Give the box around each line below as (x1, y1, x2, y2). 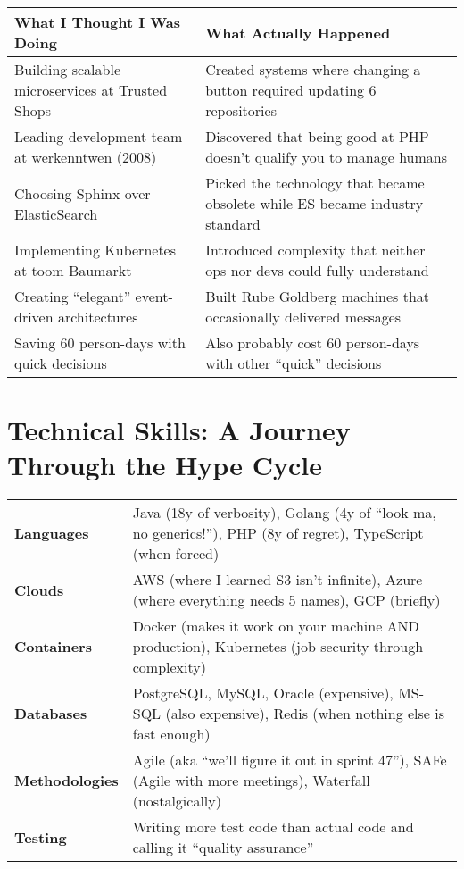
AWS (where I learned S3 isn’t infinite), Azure (132, 569, 423, 590)
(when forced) (132, 543, 220, 564)
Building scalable (14, 59, 120, 79)
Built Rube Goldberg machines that (205, 286, 430, 306)
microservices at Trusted (14, 79, 168, 100)
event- (135, 286, 173, 306)
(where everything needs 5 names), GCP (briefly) (132, 589, 441, 611)
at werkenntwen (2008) (14, 146, 157, 167)
